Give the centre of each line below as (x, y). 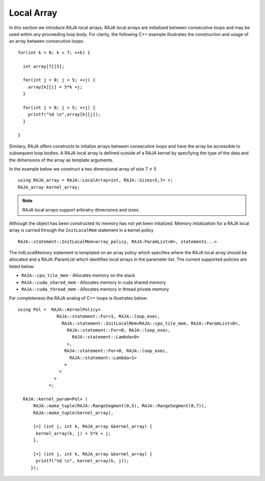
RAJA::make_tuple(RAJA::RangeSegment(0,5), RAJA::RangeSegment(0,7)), (120, 406)
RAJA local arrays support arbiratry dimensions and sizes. (81, 210)
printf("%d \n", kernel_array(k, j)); (83, 461)
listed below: (22, 266)
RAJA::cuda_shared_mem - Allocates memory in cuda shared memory (94, 282)
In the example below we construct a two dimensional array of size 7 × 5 (83, 169)
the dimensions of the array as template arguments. (61, 160)
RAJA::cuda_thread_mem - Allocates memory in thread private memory (95, 289)
